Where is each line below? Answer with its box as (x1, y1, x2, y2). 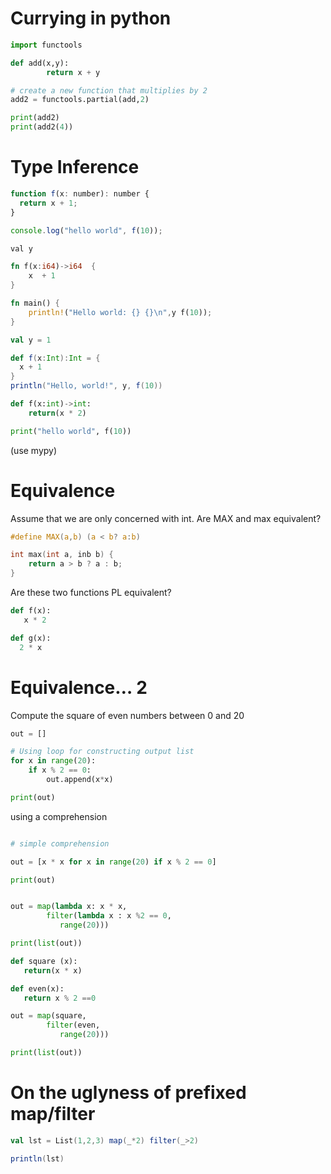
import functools (10, 40, 83, 50)
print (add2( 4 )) (10, 122, 74, 132)
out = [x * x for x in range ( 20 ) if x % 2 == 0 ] (10, 857, 217, 867)
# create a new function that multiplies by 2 (10, 85, 208, 96)
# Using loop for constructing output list (10, 747, 195, 757)
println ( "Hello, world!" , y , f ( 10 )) (10, 381, 163, 391)
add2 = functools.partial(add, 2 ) (10, 95, 150, 105)
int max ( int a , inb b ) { (10, 550, 114, 560)
